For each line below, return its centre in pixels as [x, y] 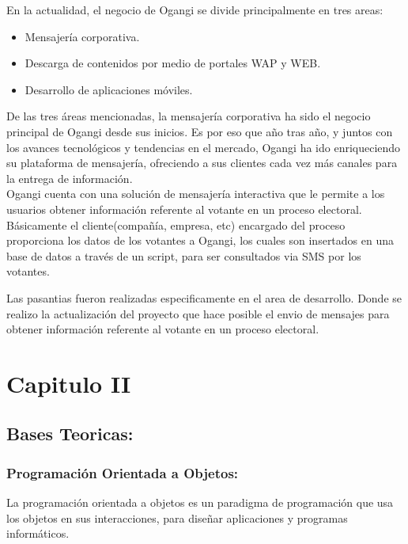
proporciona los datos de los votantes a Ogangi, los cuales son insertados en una [200, 240]
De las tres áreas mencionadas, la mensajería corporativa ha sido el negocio [189, 116]
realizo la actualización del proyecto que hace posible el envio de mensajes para [198, 313]
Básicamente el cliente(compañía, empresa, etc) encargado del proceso [176, 224]
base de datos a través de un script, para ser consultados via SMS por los [184, 255]
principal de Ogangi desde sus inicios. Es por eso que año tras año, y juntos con [200, 131]
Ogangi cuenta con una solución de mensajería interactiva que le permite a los [196, 194]
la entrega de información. [70, 178]
